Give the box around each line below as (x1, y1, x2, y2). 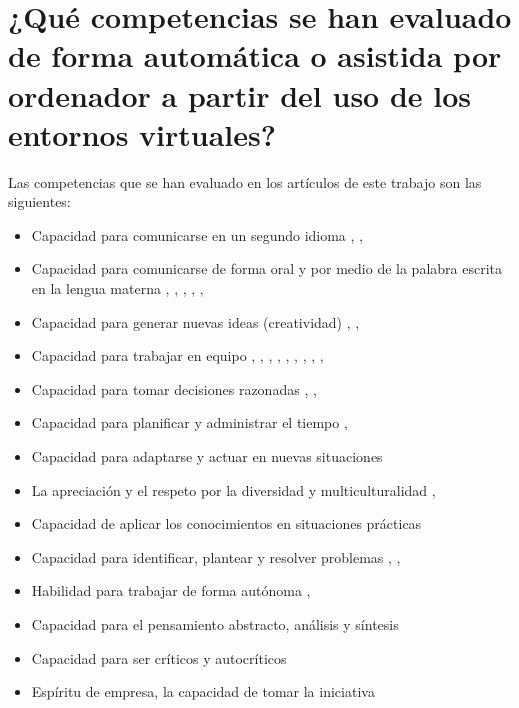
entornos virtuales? (8, 113, 276, 154)
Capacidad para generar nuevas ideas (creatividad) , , (31, 311, 360, 332)
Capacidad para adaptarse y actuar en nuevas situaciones (31, 446, 383, 467)
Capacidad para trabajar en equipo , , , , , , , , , (31, 345, 324, 366)
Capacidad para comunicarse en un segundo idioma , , (31, 224, 364, 245)
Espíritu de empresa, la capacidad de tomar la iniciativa (31, 681, 375, 702)
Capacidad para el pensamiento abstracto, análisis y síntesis (31, 614, 399, 634)
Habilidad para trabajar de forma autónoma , (31, 580, 311, 601)
